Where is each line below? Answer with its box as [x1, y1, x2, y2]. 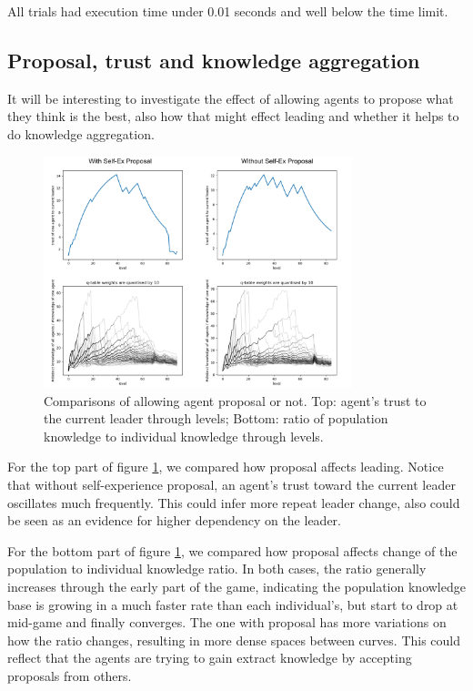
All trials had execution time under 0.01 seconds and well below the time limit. [7, 2, 448, 20]
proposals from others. [7, 666, 132, 685]
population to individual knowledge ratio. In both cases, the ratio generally [7, 559, 427, 578]
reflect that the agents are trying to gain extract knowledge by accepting [7, 648, 412, 667]
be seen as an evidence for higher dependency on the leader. [7, 511, 341, 530]
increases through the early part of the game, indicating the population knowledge [7, 576, 466, 595]
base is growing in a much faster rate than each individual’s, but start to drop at [7, 594, 458, 614]
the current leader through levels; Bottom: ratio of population [44, 409, 388, 428]
